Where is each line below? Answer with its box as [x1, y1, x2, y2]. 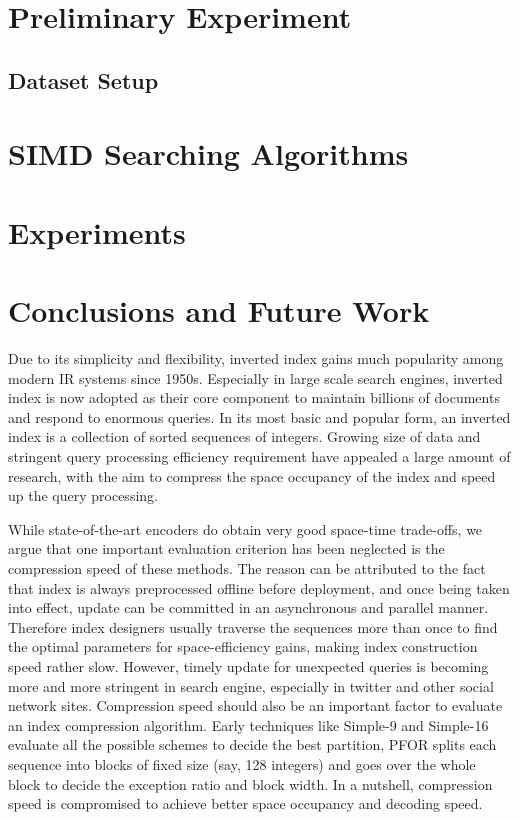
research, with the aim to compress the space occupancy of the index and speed [8, 465, 496, 486]
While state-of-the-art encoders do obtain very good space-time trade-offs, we [8, 518, 483, 539]
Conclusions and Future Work [8, 290, 430, 331]
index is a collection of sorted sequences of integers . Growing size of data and [8, 426, 481, 447]
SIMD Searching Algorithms [8, 133, 409, 174]
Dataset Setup [8, 64, 159, 95]
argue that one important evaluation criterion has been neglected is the [8, 538, 445, 559]
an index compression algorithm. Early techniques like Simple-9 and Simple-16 [8, 714, 489, 735]
